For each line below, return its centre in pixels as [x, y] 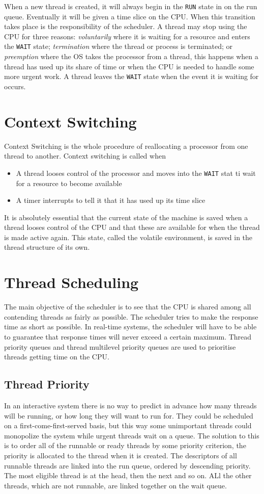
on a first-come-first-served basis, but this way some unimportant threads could [128, 425]
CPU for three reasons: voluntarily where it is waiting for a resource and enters [127, 36]
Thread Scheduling [71, 282]
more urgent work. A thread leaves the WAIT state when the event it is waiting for [131, 76]
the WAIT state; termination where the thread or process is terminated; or [118, 46]
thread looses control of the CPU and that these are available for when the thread [132, 227]
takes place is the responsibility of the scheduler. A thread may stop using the [126, 26]
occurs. [15, 86]
